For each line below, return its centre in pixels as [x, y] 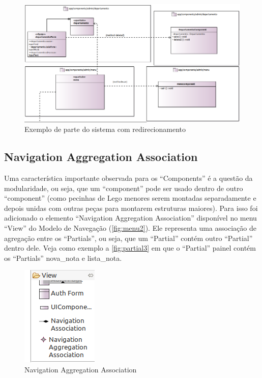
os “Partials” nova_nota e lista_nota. [63, 258]
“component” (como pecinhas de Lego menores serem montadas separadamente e [130, 198]
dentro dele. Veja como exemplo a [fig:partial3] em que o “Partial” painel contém [130, 248]
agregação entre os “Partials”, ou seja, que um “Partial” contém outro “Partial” [128, 238]
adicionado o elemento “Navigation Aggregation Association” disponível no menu [130, 218]
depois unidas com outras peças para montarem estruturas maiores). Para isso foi [131, 208]
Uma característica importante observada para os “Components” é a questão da [128, 178]
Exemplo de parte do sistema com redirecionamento [105, 129]
